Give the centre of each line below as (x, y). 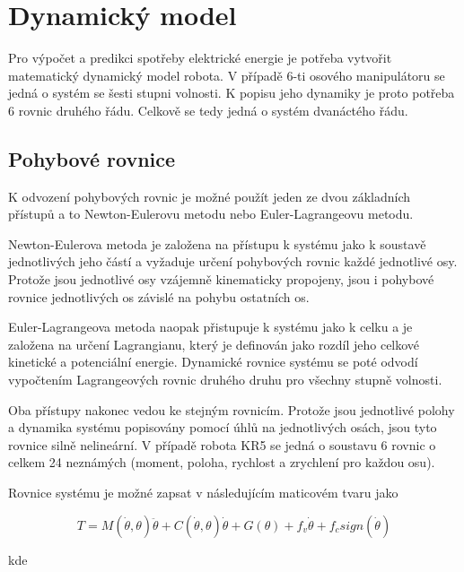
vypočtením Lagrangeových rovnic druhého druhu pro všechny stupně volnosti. (225, 380)
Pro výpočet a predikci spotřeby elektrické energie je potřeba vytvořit (200, 58)
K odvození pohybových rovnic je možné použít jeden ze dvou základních (210, 196)
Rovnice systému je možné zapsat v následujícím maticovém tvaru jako (203, 493)
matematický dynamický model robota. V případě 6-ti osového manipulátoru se (227, 75)
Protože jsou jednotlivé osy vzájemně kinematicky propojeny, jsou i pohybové (221, 279)
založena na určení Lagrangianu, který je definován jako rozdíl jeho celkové (214, 344)
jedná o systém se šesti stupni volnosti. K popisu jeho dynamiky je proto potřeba (232, 93)
